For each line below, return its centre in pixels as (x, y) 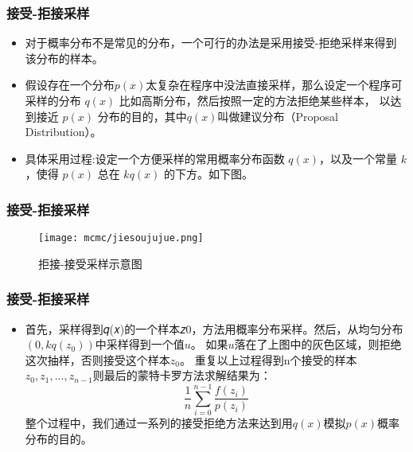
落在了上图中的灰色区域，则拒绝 (318, 344)
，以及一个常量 (358, 158)
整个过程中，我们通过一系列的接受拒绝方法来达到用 (159, 423)
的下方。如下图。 (209, 174)
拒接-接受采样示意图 (90, 263)
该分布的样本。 (64, 58)
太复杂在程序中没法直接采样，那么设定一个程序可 (274, 85)
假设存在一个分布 (70, 85)
